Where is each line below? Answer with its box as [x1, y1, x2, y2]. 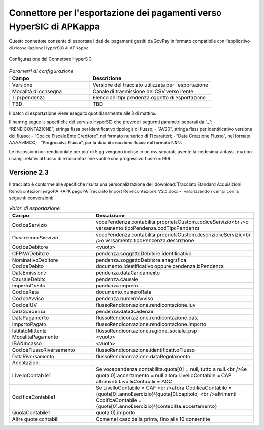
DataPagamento [12, 314, 49, 321]
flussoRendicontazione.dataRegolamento [95, 353, 191, 359]
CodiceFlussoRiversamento [12, 346, 75, 353]
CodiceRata [12, 288, 39, 295]
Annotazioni [12, 359, 40, 366]
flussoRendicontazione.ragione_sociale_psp [95, 327, 197, 334]
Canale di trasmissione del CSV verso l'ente [92, 88, 194, 95]
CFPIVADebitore [12, 250, 49, 257]
